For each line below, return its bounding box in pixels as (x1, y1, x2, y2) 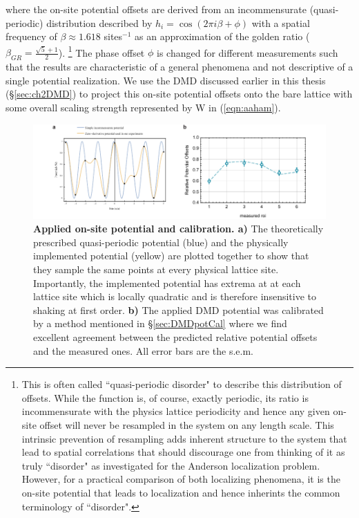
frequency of (6, 29, 57, 44)
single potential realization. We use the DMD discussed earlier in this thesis (6, 73, 326, 87)
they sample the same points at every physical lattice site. (33, 262, 279, 277)
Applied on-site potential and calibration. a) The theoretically (33, 221, 324, 236)
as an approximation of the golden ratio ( (135, 29, 310, 44)
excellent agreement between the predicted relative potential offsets (33, 330, 318, 344)
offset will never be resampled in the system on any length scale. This (39, 418, 334, 432)
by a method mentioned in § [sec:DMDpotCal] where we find (33, 316, 287, 331)
